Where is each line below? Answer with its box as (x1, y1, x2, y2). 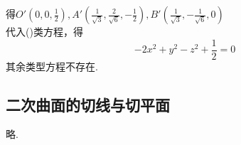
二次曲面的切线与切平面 (6, 93, 170, 115)
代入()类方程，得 (6, 24, 83, 38)
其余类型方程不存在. (6, 58, 98, 73)
